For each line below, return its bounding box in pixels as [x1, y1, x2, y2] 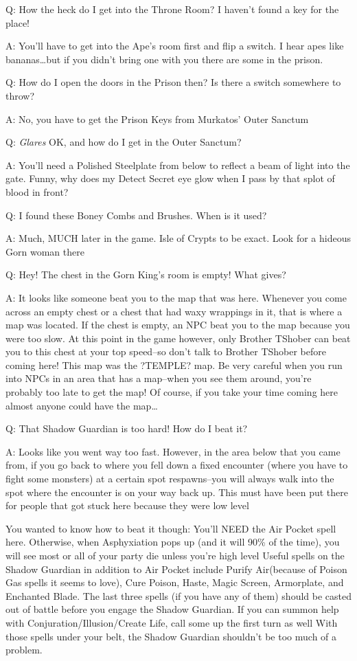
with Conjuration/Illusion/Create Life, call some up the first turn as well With [5, 615, 338, 629]
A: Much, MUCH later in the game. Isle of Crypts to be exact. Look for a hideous [5, 231, 351, 245]
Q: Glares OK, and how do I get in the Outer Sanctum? [5, 135, 242, 149]
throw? [5, 88, 35, 102]
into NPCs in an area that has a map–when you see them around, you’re [5, 371, 312, 385]
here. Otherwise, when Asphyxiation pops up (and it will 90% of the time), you [5, 535, 340, 549]
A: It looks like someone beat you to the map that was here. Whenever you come [5, 290, 347, 304]
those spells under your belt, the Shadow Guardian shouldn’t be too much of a [5, 629, 337, 643]
